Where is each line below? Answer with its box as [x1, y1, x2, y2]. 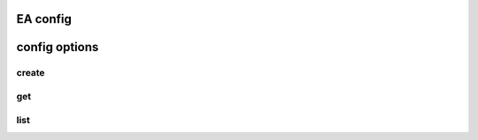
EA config [16, 11, 73, 26]
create [16, 67, 45, 79]
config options [16, 40, 99, 55]
